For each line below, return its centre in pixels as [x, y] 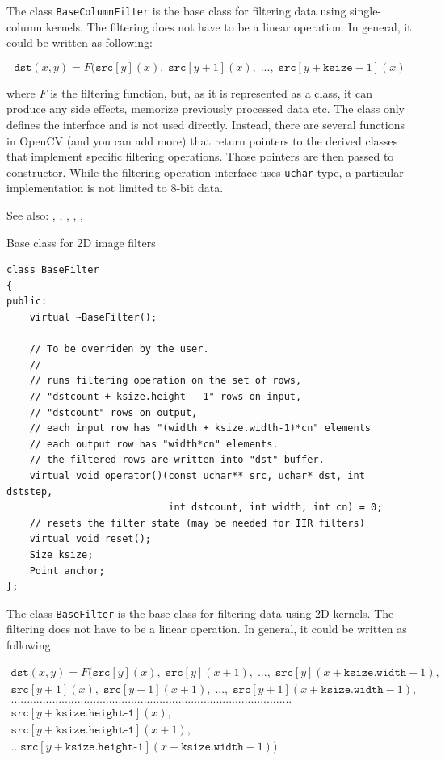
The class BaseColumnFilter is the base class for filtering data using [176, 10]
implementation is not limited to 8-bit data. [115, 188]
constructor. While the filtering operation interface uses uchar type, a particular [205, 172]
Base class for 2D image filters [81, 242]
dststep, [30, 491]
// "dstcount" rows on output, [113, 412]
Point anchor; [67, 571]
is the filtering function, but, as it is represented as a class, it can [212, 92]
